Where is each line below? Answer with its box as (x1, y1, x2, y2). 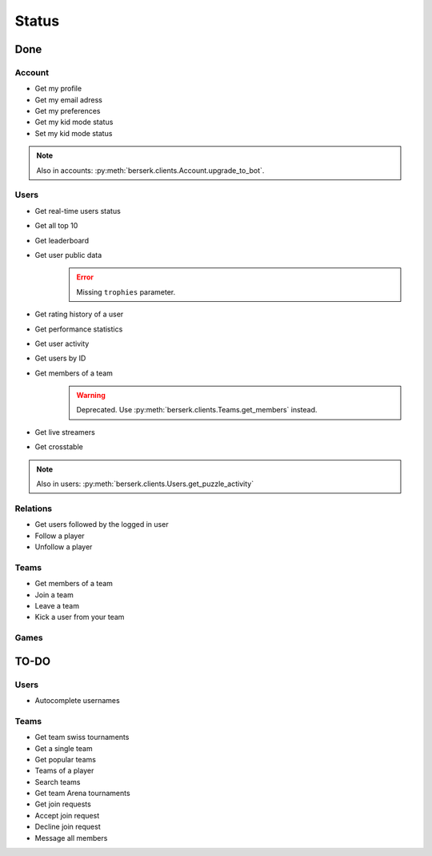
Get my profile (34, 84, 82, 94)
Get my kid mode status (34, 117, 114, 127)
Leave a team (34, 601, 80, 610)
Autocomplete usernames (34, 696, 120, 705)
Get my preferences (34, 106, 101, 116)
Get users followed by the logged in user (34, 520, 169, 529)
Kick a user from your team (34, 613, 125, 622)
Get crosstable (34, 442, 83, 452)
